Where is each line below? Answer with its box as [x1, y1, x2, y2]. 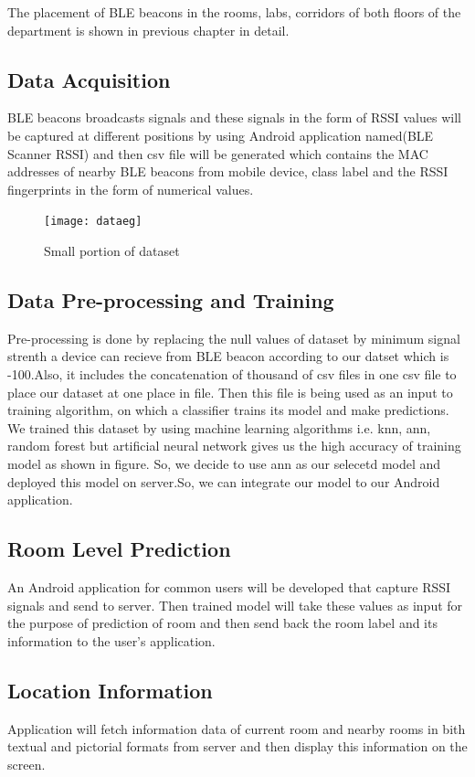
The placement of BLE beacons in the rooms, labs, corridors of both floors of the [7, 3, 461, 21]
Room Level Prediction [7, 535, 231, 563]
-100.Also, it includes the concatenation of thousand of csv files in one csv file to [7, 365, 457, 383]
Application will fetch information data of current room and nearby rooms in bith [7, 718, 466, 738]
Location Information [7, 676, 213, 704]
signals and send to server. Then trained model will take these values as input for [7, 595, 463, 614]
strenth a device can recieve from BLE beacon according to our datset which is [7, 346, 449, 366]
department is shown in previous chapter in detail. [7, 20, 290, 39]
